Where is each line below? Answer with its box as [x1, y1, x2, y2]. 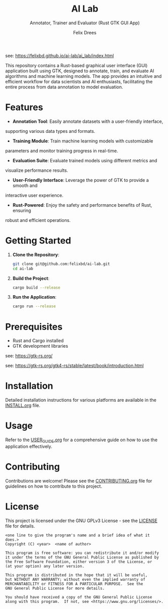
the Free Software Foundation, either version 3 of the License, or [5, 559, 152, 564]
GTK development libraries [12, 343, 68, 349]
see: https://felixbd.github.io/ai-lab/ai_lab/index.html [5, 53, 115, 59]
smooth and [12, 182, 38, 189]
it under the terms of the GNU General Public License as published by [5, 554, 159, 560]
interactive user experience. [5, 192, 64, 198]
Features [5, 102, 43, 113]
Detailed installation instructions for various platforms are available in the [5, 397, 156, 403]
